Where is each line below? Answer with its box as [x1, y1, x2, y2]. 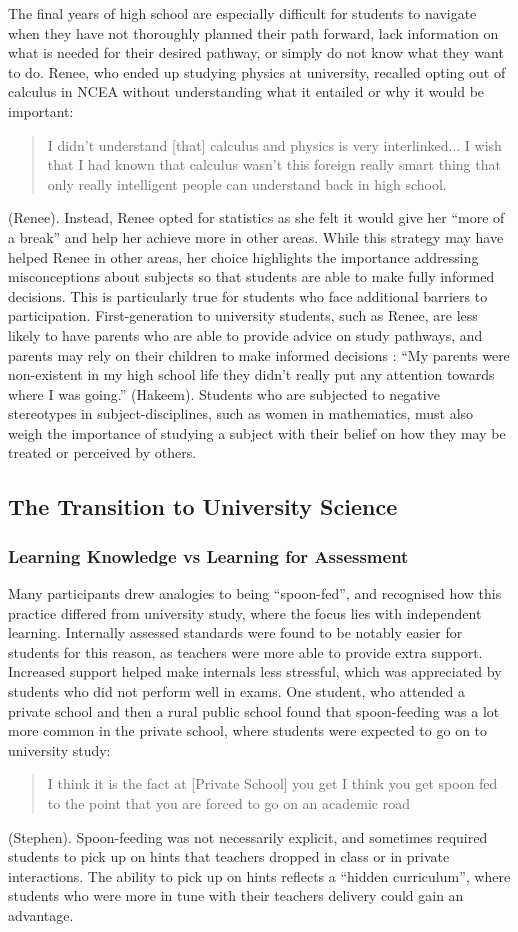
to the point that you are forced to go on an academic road [47, 793, 410, 813]
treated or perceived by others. [8, 442, 197, 463]
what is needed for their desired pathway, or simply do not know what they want [8, 42, 504, 63]
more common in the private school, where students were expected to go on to [8, 720, 488, 741]
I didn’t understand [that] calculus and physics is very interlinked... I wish [47, 134, 502, 155]
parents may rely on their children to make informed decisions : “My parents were [8, 344, 510, 365]
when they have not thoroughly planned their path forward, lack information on [8, 22, 499, 43]
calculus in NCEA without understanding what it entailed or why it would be [8, 81, 485, 102]
